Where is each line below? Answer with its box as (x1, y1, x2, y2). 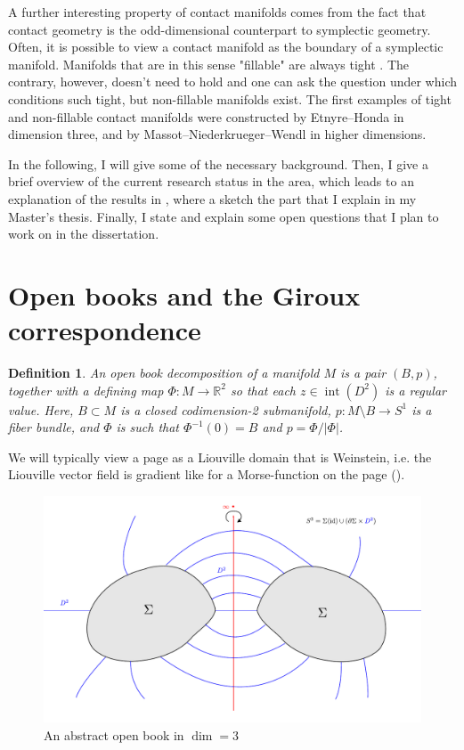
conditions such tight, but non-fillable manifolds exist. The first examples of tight (8, 89, 452, 108)
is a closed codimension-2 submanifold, (120, 400, 331, 419)
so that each (230, 380, 296, 399)
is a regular (385, 380, 446, 399)
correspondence (8, 312, 201, 348)
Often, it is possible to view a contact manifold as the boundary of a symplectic (8, 37, 444, 56)
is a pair (340, 363, 387, 382)
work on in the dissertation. (8, 224, 159, 243)
